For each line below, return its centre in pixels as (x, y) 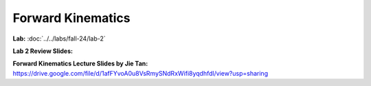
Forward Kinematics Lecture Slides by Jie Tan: (80, 64)
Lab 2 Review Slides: (43, 51)
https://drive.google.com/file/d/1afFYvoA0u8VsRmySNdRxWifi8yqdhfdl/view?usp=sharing (140, 73)
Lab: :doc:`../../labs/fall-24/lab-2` (59, 39)
